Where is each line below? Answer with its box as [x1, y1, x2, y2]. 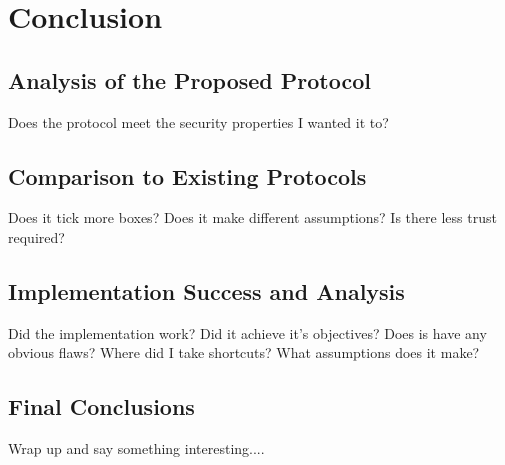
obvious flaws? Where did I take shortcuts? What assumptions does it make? [8, 342, 480, 363]
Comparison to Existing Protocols [8, 160, 367, 191]
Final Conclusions [8, 391, 195, 422]
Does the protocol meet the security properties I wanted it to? [8, 111, 389, 132]
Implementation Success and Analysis [8, 275, 405, 306]
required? [8, 226, 65, 247]
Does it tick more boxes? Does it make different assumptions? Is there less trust [8, 207, 497, 228]
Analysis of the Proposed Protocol [8, 64, 372, 95]
